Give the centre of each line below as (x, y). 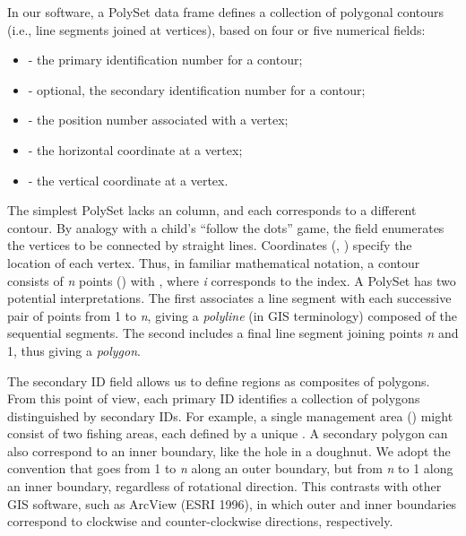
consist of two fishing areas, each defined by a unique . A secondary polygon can (228, 433)
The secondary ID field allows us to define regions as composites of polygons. (219, 380)
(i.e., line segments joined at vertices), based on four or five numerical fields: (216, 29)
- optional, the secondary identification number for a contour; (197, 89)
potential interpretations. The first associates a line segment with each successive (229, 298)
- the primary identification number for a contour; (165, 60)
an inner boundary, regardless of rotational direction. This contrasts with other (224, 486)
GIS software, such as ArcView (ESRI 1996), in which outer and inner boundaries (232, 503)
